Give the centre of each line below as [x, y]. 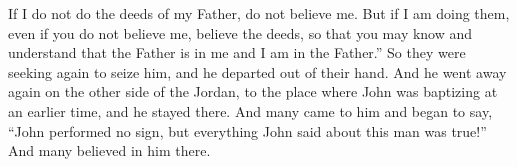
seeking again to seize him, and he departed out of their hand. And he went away [257, 71]
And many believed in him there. [109, 150]
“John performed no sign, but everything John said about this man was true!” [247, 130]
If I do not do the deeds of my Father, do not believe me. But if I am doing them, [259, 13]
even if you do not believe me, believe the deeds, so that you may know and [240, 32]
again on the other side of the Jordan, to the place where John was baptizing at [253, 91]
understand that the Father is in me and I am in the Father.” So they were [237, 52]
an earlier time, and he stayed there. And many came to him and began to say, [250, 110]
